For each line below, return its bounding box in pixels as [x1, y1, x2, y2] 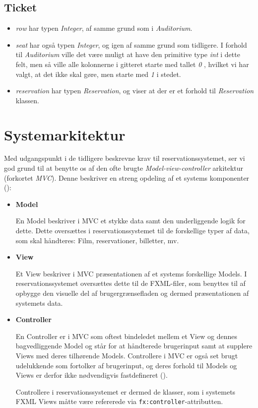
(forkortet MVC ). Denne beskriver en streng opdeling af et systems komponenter [4, 172, 250, 183]
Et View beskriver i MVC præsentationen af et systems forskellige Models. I [15, 268, 247, 278]
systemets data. [15, 297, 63, 308]
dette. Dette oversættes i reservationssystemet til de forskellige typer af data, [15, 225, 250, 236]
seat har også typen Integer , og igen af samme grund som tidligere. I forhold [15, 39, 247, 50]
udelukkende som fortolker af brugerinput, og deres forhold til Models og [15, 360, 237, 370]
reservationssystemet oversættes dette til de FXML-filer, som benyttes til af [15, 278, 246, 288]
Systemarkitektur [4, 124, 126, 144]
